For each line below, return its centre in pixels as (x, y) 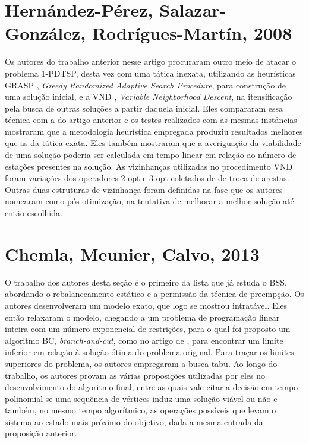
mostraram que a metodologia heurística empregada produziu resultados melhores (154, 131)
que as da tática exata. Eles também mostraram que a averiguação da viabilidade (153, 143)
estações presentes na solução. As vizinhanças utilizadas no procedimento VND (149, 166)
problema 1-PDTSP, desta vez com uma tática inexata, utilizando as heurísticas (150, 73)
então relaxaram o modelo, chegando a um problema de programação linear (142, 317)
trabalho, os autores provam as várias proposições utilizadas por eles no (135, 375)
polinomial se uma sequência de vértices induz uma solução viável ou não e (141, 398)
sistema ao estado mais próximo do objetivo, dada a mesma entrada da (134, 421)
